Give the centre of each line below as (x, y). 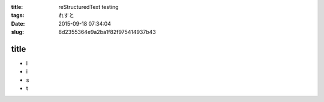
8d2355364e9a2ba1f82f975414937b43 (107, 32)
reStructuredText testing (88, 7)
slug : (17, 32)
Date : (18, 23)
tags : (18, 16)
